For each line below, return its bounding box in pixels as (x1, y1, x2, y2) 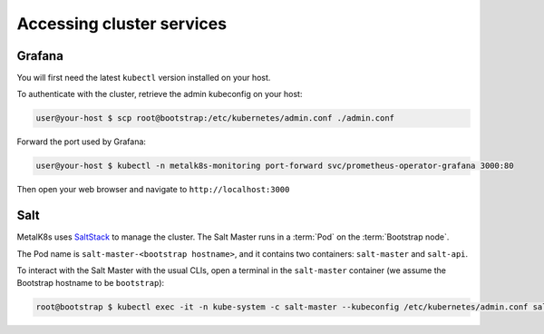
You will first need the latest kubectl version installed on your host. (16, 73, 271, 83)
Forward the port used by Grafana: (16, 136, 147, 147)
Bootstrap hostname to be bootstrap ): (16, 278, 165, 289)
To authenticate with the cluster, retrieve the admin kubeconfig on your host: (16, 89, 303, 100)
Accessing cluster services (16, 14, 227, 34)
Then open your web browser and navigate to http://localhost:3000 (16, 184, 290, 195)
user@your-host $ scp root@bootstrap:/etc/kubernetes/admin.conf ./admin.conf (35, 113, 394, 123)
